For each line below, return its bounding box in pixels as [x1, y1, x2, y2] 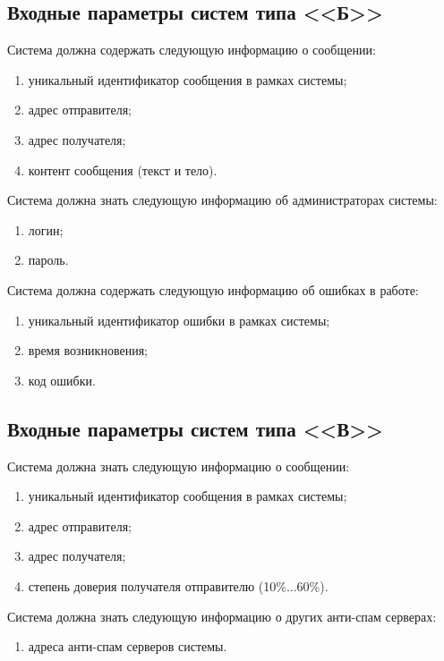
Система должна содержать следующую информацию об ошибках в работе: [7, 280, 419, 299]
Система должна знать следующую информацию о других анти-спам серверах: [7, 606, 437, 625]
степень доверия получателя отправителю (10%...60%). [28, 576, 329, 595]
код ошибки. [28, 370, 96, 389]
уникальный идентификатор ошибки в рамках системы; [28, 310, 330, 329]
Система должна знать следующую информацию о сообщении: [7, 456, 350, 475]
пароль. [28, 250, 69, 269]
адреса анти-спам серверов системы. [28, 637, 227, 656]
